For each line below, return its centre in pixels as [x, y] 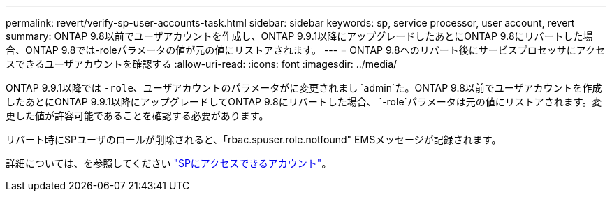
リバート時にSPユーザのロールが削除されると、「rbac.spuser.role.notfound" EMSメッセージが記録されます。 [254, 139]
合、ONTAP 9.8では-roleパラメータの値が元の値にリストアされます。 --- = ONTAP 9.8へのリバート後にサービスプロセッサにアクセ [305, 50]
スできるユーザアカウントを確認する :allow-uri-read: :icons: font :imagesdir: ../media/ [202, 64]
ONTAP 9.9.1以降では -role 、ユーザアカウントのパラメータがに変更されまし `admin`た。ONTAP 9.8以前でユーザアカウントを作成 [304, 88]
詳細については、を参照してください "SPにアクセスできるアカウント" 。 [169, 163]
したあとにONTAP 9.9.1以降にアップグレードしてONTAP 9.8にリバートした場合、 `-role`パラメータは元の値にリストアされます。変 [304, 102]
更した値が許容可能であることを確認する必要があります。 [137, 116]
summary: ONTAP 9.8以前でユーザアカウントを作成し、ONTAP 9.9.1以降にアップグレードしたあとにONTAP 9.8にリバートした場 [299, 36]
